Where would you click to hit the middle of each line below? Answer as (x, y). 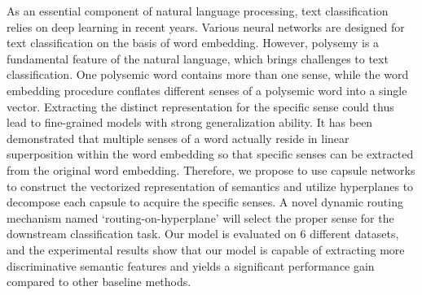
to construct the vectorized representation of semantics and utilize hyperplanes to (210, 186)
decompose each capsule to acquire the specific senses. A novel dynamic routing (205, 202)
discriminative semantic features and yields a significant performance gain (191, 265)
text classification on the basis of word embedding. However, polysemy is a (193, 43)
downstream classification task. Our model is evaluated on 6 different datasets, (203, 234)
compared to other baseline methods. (99, 282)
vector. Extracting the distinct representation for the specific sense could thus (200, 106)
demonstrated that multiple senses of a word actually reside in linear (178, 138)
